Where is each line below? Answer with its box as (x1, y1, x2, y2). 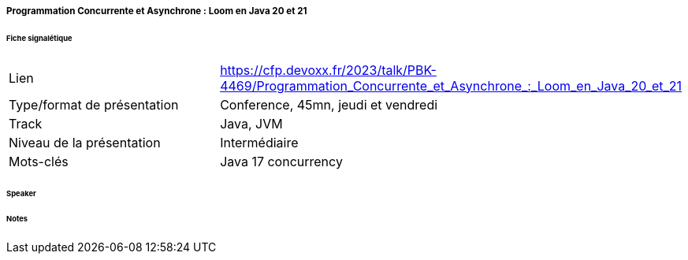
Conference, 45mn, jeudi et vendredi (220, 96, 438, 113)
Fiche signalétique (6, 33, 73, 43)
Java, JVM (220, 115, 283, 132)
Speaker (6, 188, 36, 198)
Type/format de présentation (9, 96, 179, 113)
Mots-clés (9, 153, 69, 169)
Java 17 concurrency (220, 153, 343, 169)
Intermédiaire (220, 134, 299, 150)
